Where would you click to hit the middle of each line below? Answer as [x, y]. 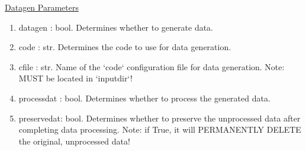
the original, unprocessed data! [74, 141]
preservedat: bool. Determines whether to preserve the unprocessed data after [160, 118]
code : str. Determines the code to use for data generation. [125, 47]
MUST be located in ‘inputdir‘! [76, 78]
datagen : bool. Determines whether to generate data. [116, 27]
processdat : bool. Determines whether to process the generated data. [144, 98]
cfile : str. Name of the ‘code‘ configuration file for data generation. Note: [152, 66]
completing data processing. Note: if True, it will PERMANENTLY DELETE [160, 129]
